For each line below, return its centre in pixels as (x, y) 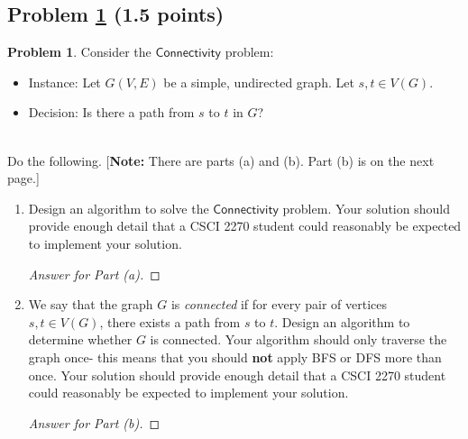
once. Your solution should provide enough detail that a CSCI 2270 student (237, 375)
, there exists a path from (170, 321)
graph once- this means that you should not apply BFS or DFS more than (235, 357)
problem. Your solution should (366, 208)
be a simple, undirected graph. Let (259, 82)
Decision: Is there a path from (111, 112)
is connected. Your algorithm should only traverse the (298, 339)
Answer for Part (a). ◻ (94, 274)
